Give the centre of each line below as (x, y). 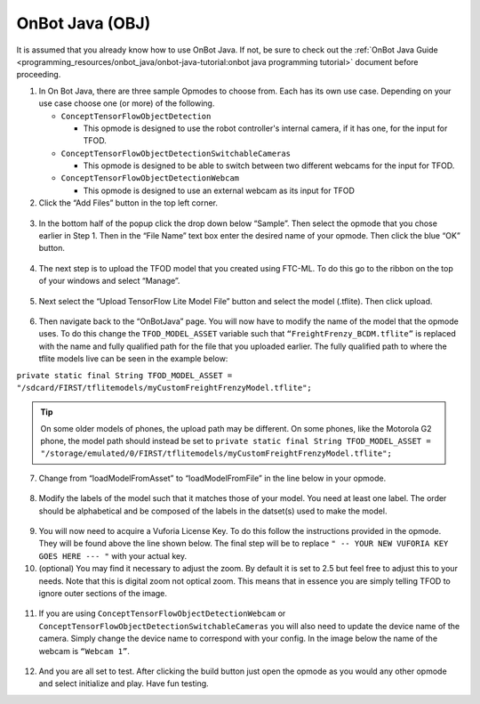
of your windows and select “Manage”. (109, 281)
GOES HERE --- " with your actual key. (112, 555)
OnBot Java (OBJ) (84, 23)
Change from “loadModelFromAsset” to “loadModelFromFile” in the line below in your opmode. (212, 478)
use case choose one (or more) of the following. (127, 103)
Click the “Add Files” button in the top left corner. (128, 203)
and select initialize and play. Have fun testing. (124, 684)
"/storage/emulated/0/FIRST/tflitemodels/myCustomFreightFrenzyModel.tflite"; (216, 453)
